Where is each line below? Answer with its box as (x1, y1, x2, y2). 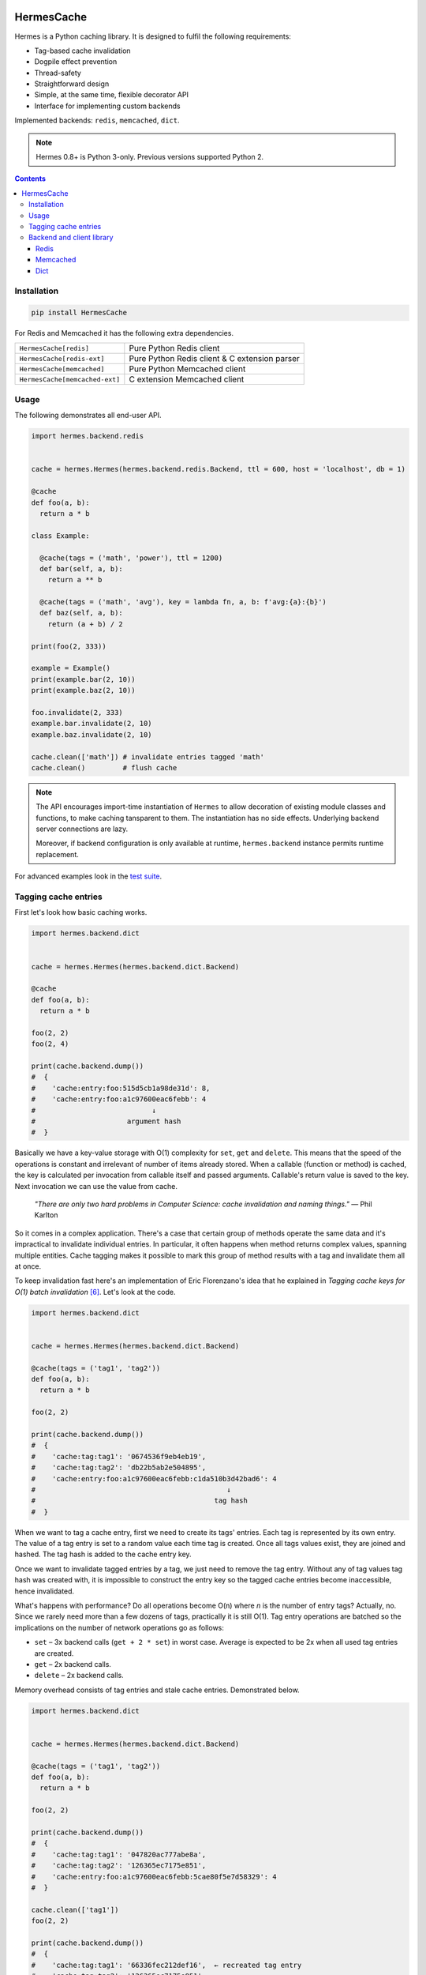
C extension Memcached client (129, 374, 245, 385)
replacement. (35, 849, 79, 859)
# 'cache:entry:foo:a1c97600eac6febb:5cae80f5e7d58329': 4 (31, 1872, 277, 1881)
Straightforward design (34, 79, 110, 88)
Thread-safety (34, 68, 82, 77)
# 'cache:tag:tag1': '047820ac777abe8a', (31, 1849, 207, 1859)
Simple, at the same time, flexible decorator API (34, 90, 189, 100)
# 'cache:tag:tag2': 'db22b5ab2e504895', (31, 1463, 207, 1473)
